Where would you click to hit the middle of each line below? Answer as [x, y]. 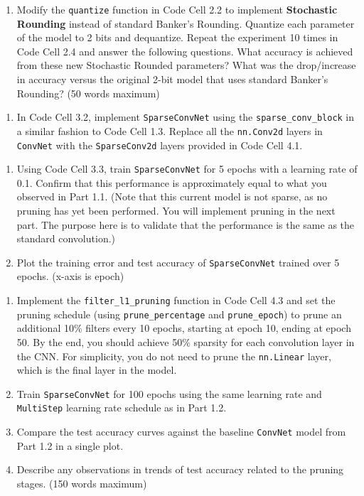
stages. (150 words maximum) [82, 483]
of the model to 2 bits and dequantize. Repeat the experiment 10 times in [177, 37]
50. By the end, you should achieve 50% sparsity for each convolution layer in [186, 341]
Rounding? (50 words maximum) [88, 93]
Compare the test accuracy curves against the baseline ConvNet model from [181, 432]
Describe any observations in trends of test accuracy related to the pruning [180, 469]
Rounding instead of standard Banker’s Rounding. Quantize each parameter [186, 23]
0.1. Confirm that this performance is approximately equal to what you [172, 182]
